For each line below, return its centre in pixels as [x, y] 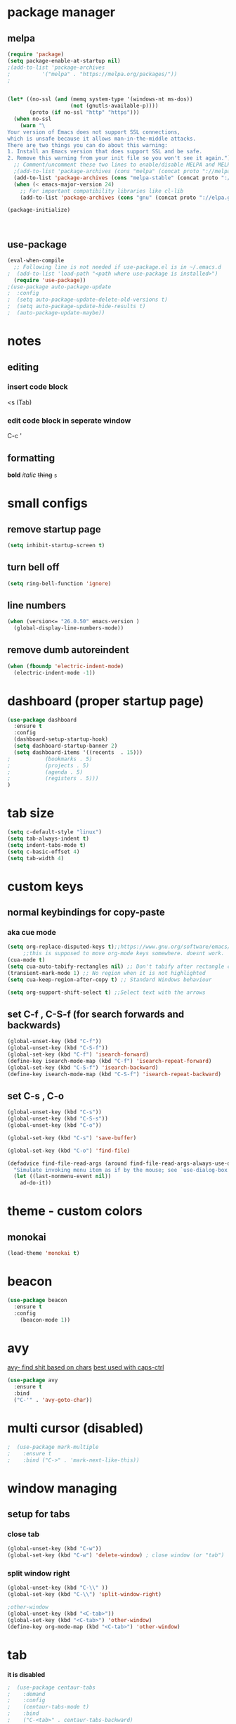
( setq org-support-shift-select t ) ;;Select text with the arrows [106, 992]
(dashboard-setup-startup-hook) [61, 739]
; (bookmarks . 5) [50, 759]
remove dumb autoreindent [68, 650]
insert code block [38, 387]
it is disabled [26, 1674]
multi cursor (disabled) [76, 1428]
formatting [31, 458]
